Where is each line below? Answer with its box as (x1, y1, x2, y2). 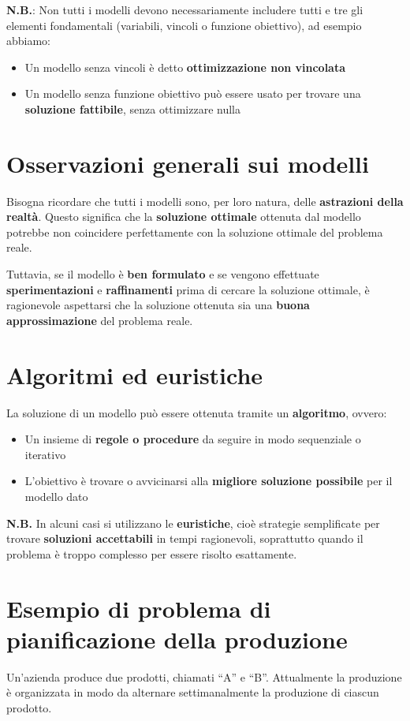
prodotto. (6, 699, 52, 715)
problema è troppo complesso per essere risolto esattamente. (6, 545, 297, 562)
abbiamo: (6, 32, 51, 49)
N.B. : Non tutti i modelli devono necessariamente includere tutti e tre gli (6, 2, 363, 17)
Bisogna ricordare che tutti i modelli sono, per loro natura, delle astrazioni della (6, 192, 404, 209)
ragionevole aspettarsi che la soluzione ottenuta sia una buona (6, 297, 310, 313)
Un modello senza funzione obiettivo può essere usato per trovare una (24, 85, 361, 102)
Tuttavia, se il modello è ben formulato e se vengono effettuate (6, 266, 319, 282)
